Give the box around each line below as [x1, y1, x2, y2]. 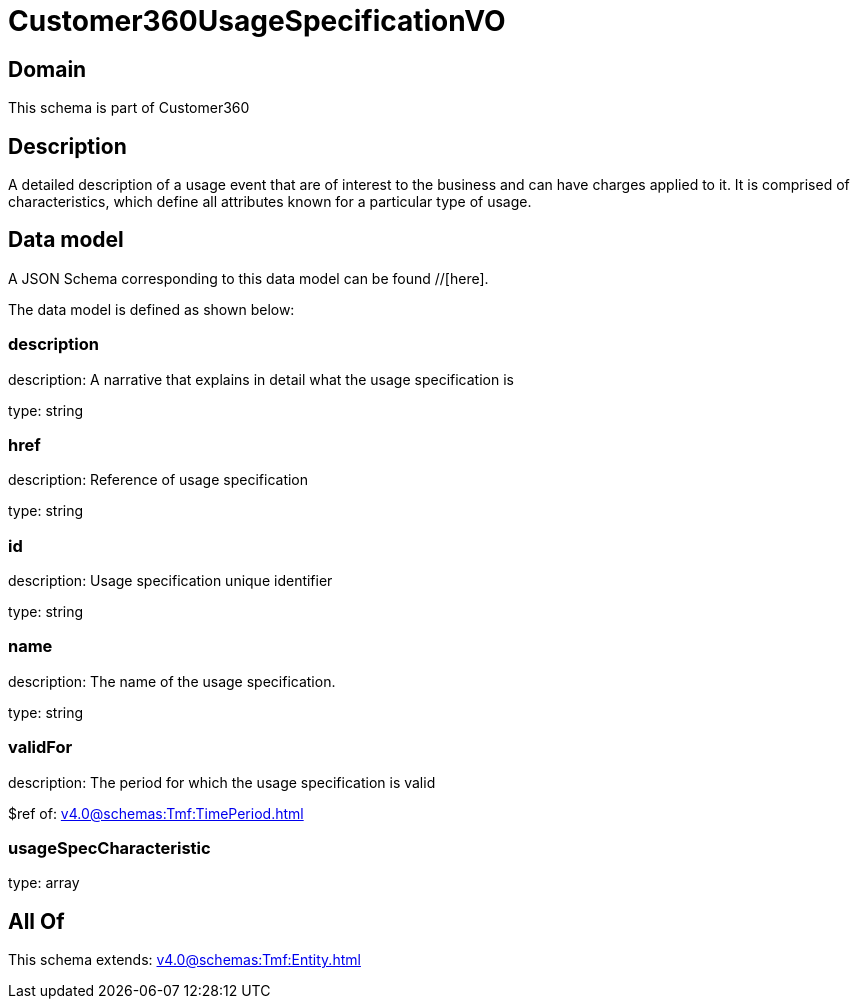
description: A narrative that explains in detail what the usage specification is [8, 370, 514, 388]
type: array [8, 874, 80, 892]
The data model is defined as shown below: [8, 300, 295, 318]
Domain [8, 56, 87, 82]
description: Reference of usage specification [8, 471, 309, 489]
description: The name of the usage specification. [8, 672, 336, 690]
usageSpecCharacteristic [8, 837, 211, 858]
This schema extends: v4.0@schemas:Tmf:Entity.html [8, 951, 361, 969]
